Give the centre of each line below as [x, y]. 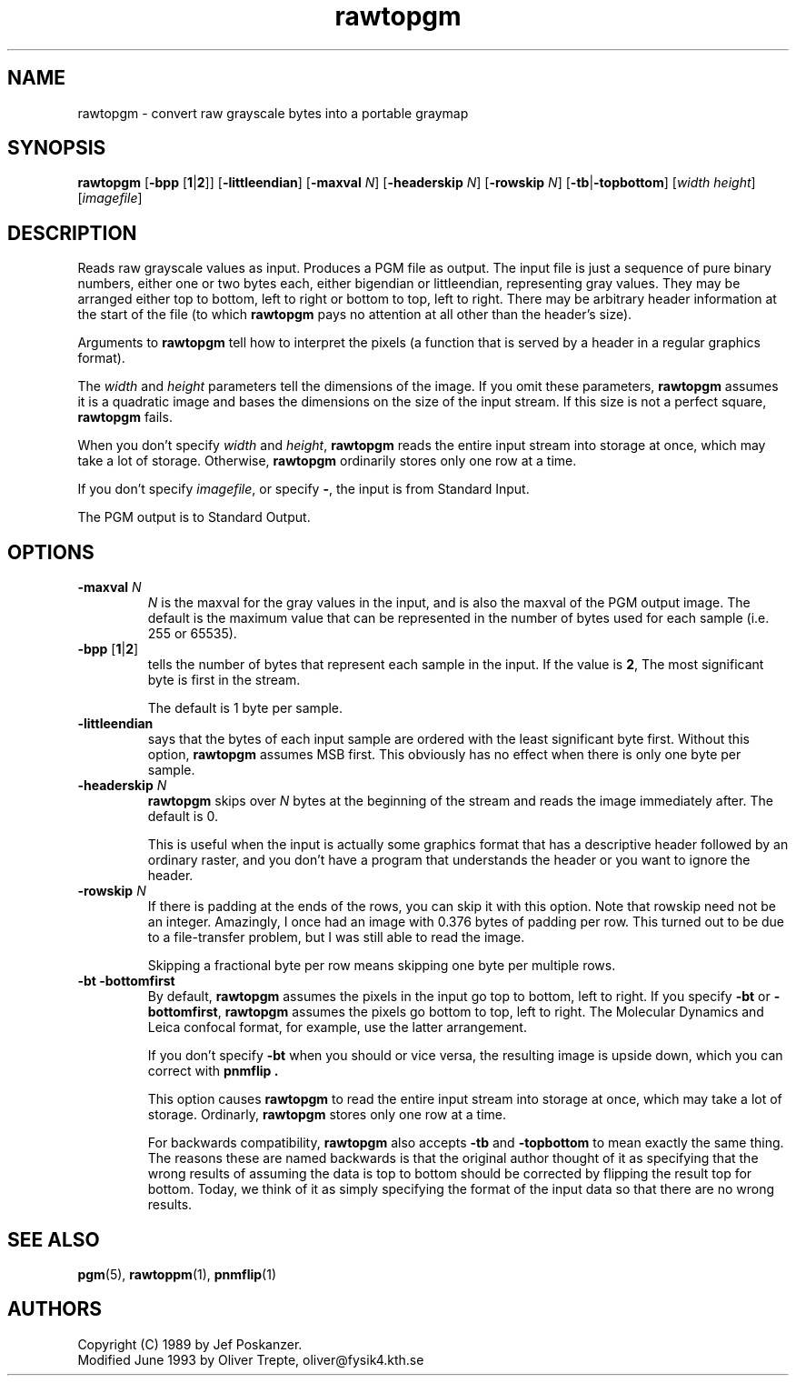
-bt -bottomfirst [126, 981]
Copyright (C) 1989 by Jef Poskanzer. [190, 1344]
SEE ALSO [54, 1239]
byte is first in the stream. [224, 680]
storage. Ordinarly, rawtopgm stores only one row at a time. [327, 1115]
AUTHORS [55, 1309]
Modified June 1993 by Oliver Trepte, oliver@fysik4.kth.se [251, 1359]
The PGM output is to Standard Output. [194, 517]
